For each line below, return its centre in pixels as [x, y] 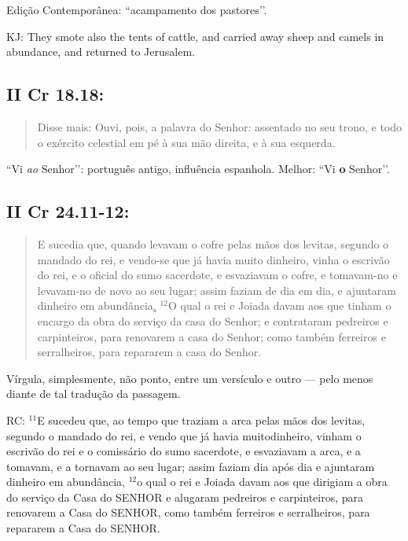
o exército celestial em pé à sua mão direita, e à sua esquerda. [186, 142]
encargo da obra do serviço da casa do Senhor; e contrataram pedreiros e [213, 320]
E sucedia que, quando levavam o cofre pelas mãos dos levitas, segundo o [213, 243]
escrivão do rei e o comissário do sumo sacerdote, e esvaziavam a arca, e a [184, 451]
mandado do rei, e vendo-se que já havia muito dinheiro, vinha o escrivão [213, 259]
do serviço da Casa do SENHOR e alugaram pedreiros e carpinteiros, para [185, 497]
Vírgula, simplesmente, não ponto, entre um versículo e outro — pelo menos [190, 378]
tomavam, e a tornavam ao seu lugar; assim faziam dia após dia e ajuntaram [191, 466]
